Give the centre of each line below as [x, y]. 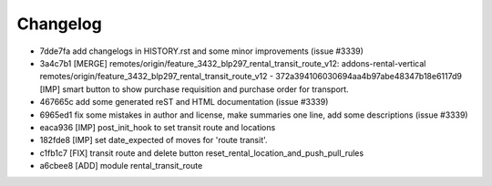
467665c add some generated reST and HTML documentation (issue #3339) [184, 102]
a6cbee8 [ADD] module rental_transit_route [121, 166]
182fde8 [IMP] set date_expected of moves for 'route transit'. [154, 140]
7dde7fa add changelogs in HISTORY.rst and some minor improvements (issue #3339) [202, 51]
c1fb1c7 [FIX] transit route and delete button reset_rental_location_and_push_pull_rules [202, 153]
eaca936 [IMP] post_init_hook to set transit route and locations [158, 127]
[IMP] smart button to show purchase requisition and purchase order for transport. [195, 89]
